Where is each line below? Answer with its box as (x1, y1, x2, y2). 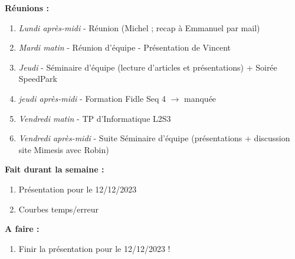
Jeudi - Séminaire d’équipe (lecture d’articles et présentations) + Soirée (18, 61, 277, 73)
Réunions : (5, 2, 49, 14)
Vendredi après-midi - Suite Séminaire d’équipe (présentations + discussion (18, 132, 290, 144)
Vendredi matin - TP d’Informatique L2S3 (18, 112, 171, 124)
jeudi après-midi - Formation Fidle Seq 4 (18, 92, 166, 104)
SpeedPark (18, 72, 57, 85)
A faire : (5, 223, 40, 235)
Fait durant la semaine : (5, 163, 104, 175)
